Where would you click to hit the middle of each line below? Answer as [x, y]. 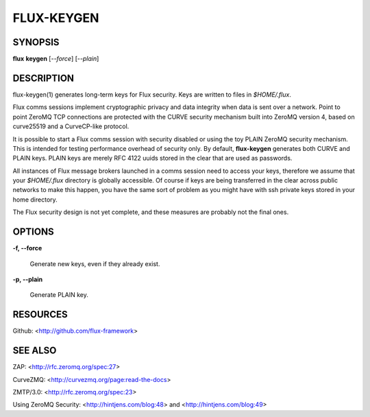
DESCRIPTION [44, 78]
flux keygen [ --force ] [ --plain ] [56, 59]
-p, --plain [28, 279]
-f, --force [27, 248]
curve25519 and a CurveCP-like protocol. [71, 126]
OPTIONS [33, 232]
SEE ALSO [35, 351]
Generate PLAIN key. [59, 295]
